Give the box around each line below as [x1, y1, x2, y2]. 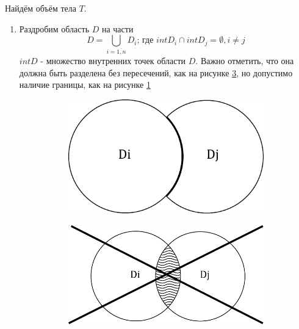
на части [101, 22, 134, 35]
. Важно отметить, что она [195, 54, 294, 67]
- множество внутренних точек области [40, 54, 186, 67]
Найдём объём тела [5, 2, 76, 14]
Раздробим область [19, 22, 90, 35]
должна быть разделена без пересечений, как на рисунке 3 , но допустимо [19, 66, 293, 79]
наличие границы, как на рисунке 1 [19, 78, 151, 91]
